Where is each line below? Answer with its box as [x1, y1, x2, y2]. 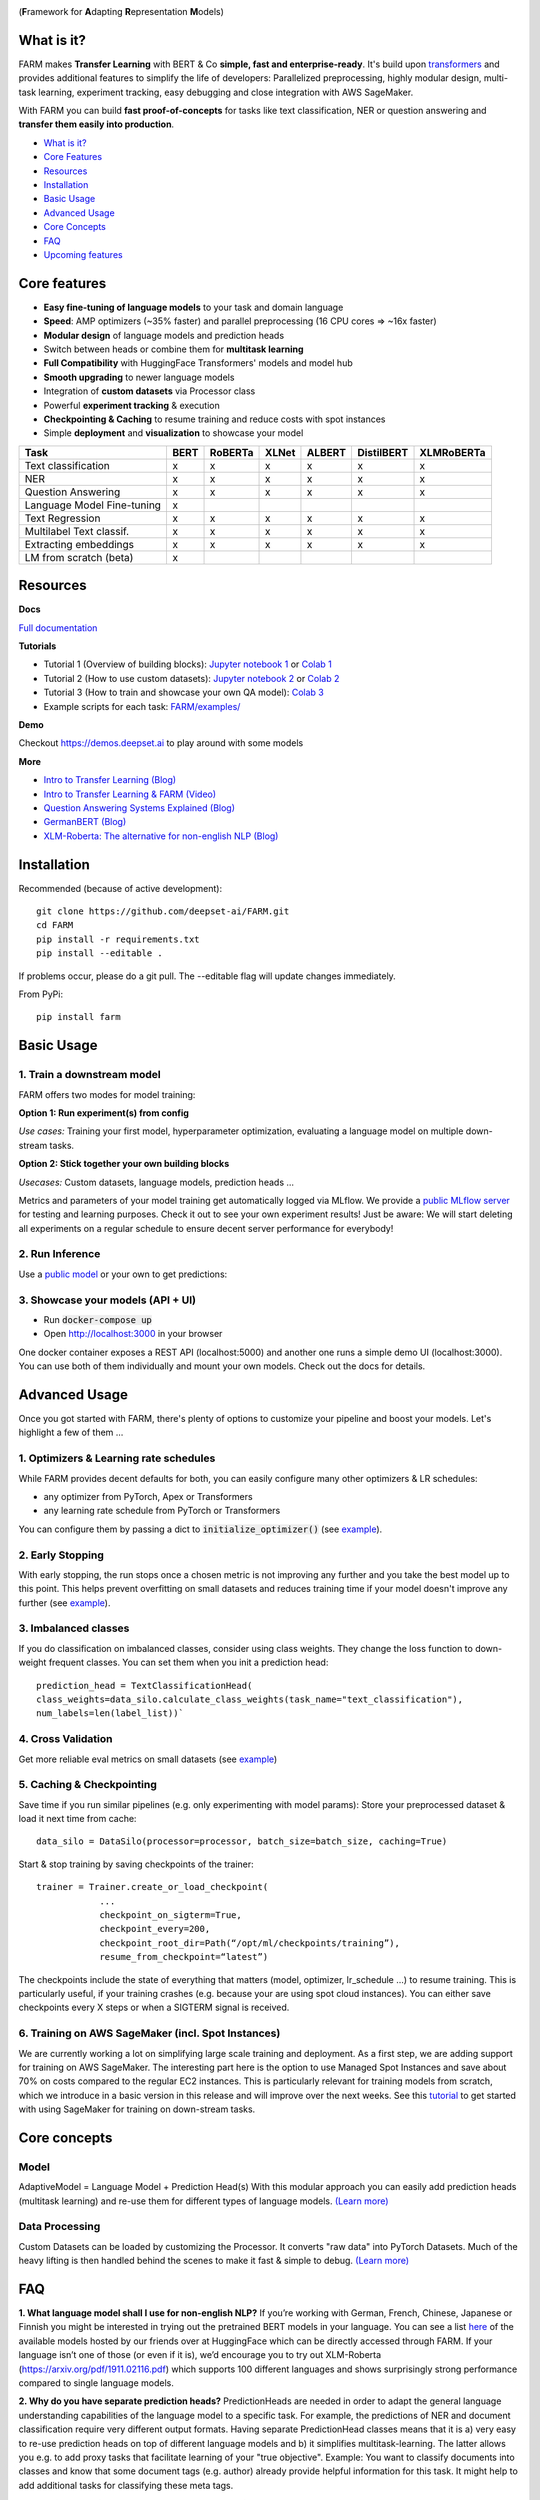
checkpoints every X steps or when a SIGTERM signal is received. [18, 2001, 290, 2014]
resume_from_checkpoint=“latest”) [99, 1951, 269, 1963]
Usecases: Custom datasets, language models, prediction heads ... [18, 1176, 295, 1188]
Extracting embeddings [24, 537, 135, 551]
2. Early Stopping [18, 1548, 104, 1562]
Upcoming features [43, 248, 124, 260]
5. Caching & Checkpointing [18, 1778, 157, 1792]
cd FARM [36, 920, 74, 931]
